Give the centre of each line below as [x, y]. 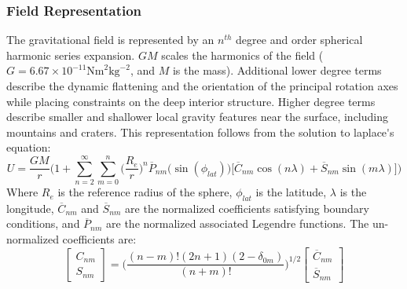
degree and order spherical [299, 40]
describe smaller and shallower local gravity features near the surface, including [197, 117]
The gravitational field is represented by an [110, 40]
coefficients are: [99, 239]
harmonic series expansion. [71, 55]
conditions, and [43, 223]
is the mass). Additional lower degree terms [277, 70]
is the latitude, [291, 192]
